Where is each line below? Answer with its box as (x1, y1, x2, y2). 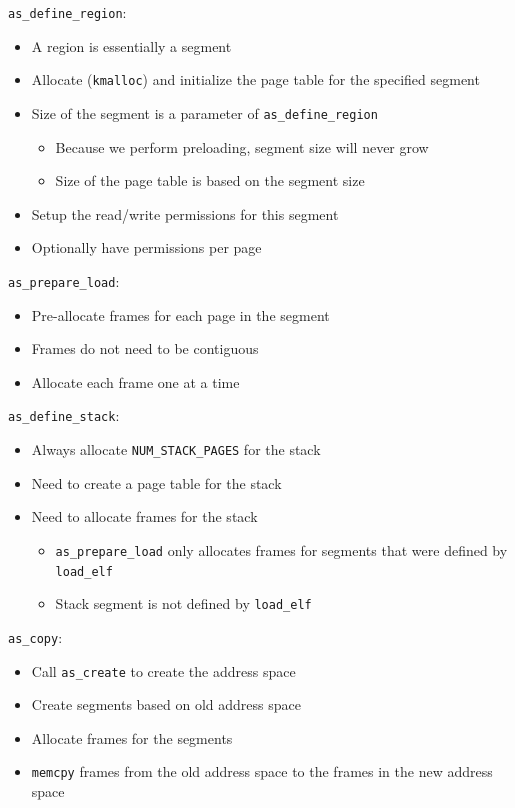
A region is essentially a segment (31, 35, 232, 56)
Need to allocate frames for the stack (31, 506, 258, 527)
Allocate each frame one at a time (31, 371, 240, 392)
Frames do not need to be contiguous (31, 338, 259, 359)
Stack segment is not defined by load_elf (55, 593, 312, 614)
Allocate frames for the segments (31, 727, 233, 748)
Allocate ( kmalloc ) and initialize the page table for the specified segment (31, 69, 480, 90)
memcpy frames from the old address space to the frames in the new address (31, 761, 493, 782)
